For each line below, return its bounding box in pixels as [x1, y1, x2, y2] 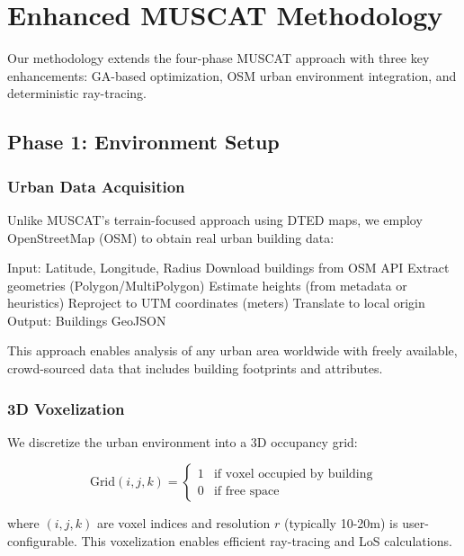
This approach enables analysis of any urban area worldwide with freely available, [7, 341, 458, 360]
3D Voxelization [7, 397, 125, 419]
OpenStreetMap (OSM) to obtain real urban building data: [7, 228, 335, 247]
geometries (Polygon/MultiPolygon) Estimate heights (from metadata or [7, 275, 407, 294]
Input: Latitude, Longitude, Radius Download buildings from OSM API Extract [7, 258, 450, 277]
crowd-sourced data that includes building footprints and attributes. [7, 359, 383, 378]
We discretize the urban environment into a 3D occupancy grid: [7, 432, 358, 451]
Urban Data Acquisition [7, 175, 185, 197]
